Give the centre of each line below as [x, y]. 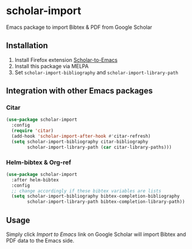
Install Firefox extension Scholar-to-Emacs [66, 59]
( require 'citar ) [33, 131]
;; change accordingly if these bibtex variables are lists [86, 191]
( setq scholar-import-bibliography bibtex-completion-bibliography [96, 196]
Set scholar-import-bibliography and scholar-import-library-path [96, 72]
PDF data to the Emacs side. [40, 241]
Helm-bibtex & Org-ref [39, 162]
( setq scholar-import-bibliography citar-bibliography [80, 142]
